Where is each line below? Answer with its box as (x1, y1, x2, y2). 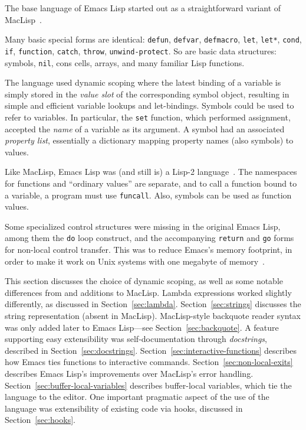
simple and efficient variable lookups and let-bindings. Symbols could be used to (5, 99, 294, 112)
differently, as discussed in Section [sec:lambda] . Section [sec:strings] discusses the (5, 298, 301, 310)
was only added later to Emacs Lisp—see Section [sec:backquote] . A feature (5, 321, 279, 333)
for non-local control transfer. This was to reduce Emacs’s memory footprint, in (5, 243, 292, 256)
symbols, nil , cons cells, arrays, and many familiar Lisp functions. (5, 56, 245, 69)
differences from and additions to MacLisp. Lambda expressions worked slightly (5, 286, 292, 298)
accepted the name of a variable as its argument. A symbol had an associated (5, 122, 285, 135)
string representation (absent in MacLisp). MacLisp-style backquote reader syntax (5, 310, 301, 322)
